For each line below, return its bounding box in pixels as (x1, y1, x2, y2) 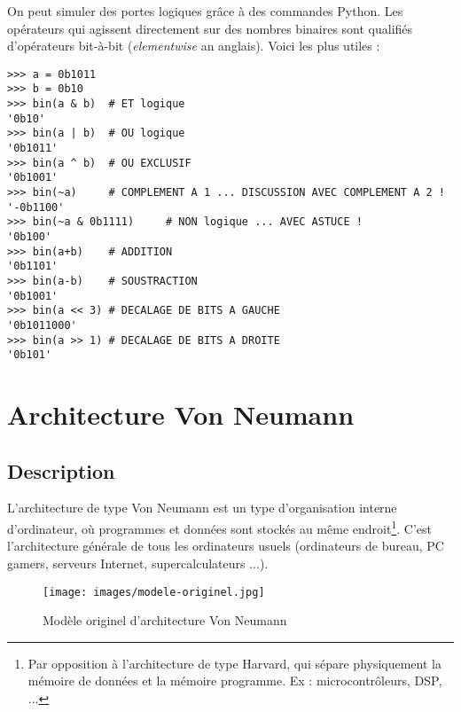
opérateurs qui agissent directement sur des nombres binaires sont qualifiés (7, 19, 413, 37)
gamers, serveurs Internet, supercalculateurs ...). (7, 553, 269, 572)
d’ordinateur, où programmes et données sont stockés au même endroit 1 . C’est (7, 517, 432, 537)
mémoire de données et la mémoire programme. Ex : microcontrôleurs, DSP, (27, 671, 442, 690)
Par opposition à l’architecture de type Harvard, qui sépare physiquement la (27, 653, 441, 672)
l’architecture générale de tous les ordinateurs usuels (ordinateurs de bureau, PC (7, 536, 444, 555)
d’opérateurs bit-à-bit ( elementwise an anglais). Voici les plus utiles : (7, 36, 380, 55)
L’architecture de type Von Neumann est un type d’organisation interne (7, 498, 397, 517)
